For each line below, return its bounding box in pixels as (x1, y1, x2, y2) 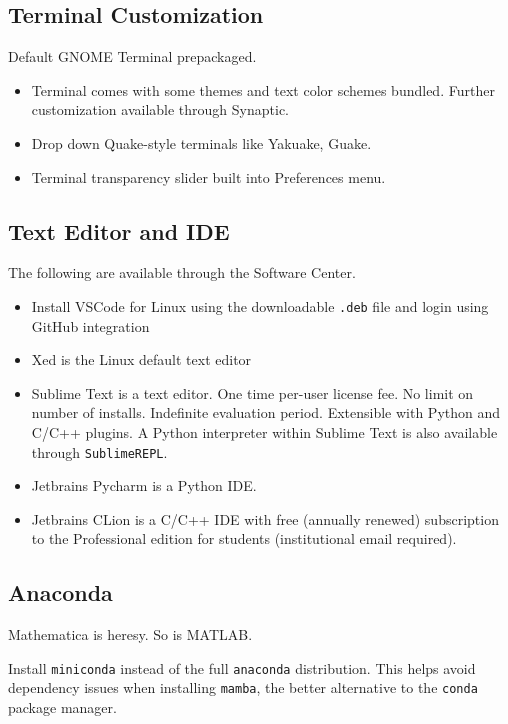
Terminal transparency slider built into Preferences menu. (31, 166, 386, 187)
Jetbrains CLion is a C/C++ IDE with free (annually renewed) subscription (31, 508, 499, 529)
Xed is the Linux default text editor (31, 349, 252, 370)
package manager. (8, 697, 117, 718)
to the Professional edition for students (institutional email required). (31, 528, 457, 549)
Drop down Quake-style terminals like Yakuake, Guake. (31, 132, 372, 153)
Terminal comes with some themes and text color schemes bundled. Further (31, 79, 495, 100)
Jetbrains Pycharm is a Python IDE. (31, 475, 257, 496)
